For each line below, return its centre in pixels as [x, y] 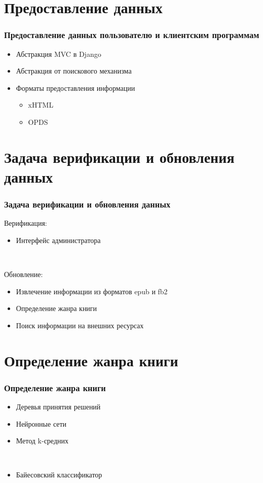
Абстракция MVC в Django [59, 54]
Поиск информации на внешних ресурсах [80, 325]
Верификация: [26, 223]
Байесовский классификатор [59, 475]
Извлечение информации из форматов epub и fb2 [92, 291]
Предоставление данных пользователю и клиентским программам [132, 35]
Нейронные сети [41, 423]
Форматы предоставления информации [76, 88]
